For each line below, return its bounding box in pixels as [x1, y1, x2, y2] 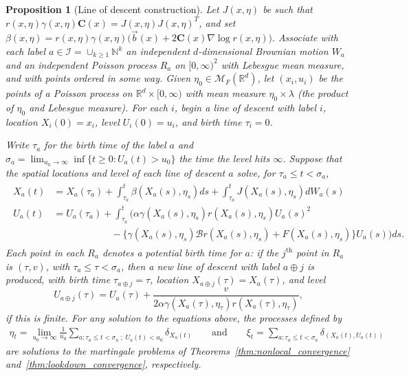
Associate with [278, 30, 338, 45]
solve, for [236, 165, 276, 179]
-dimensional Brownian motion [198, 44, 329, 58]
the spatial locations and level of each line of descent [5, 165, 225, 179]
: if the [250, 245, 279, 259]
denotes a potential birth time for [102, 245, 242, 259]
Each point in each [5, 245, 85, 259]
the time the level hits [179, 151, 270, 165]
